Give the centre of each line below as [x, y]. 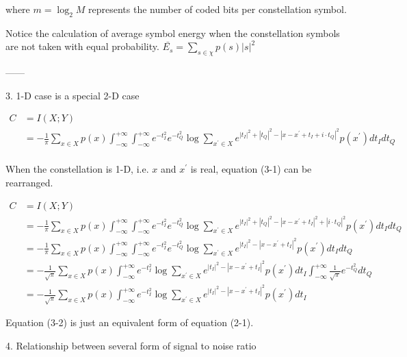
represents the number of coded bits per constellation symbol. [218, 9]
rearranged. [29, 182]
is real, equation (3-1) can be [251, 169]
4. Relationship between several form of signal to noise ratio [131, 346]
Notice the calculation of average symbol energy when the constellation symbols [173, 33]
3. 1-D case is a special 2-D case [73, 95]
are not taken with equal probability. [82, 46]
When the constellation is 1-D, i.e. [77, 169]
